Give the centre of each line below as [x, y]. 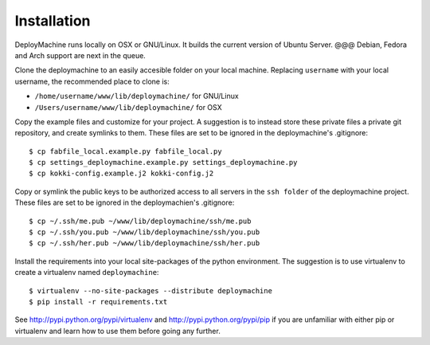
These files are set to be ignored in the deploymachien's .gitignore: [125, 202]
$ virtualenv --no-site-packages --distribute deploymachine [150, 290]
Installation [53, 21]
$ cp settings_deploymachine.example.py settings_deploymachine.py [163, 163]
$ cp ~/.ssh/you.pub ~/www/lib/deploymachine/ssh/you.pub [145, 232]
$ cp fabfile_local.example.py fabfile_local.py [125, 151]
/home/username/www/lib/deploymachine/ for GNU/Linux [137, 96]
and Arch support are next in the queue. [80, 55]
